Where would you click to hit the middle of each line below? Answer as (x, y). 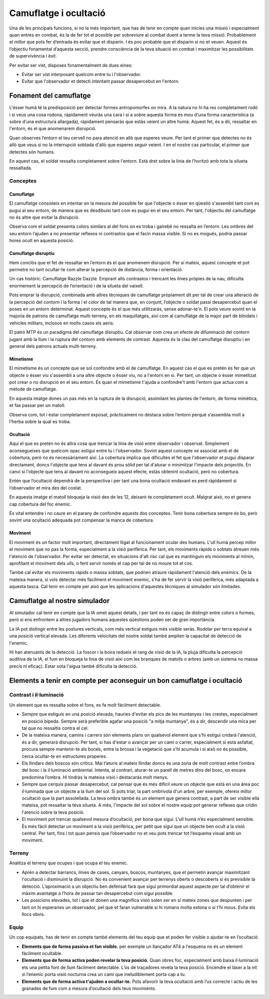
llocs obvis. (33, 914)
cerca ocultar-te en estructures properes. (64, 756)
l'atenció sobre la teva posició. (53, 812)
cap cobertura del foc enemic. (40, 504)
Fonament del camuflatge (50, 96)
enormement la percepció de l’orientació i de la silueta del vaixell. (76, 286)
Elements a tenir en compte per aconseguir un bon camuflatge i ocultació (126, 680)
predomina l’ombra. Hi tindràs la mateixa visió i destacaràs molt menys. (95, 777)
